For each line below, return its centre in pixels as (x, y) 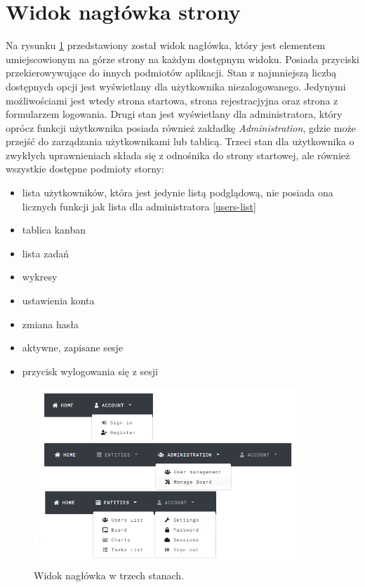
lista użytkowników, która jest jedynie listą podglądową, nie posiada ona (178, 193)
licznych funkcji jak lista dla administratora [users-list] (139, 206)
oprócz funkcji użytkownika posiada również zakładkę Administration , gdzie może (181, 127)
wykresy (40, 277)
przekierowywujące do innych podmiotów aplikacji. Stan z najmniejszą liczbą (171, 73)
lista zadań (45, 253)
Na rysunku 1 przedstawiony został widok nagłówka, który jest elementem (166, 45)
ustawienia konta (58, 301)
